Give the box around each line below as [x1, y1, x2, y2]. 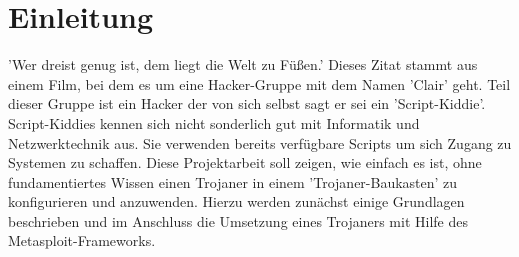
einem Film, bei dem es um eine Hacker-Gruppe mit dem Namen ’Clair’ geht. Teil [8, 73, 511, 94]
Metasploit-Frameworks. [8, 230, 156, 251]
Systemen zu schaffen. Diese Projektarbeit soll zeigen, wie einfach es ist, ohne [8, 152, 482, 173]
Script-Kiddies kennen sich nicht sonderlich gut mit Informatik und [8, 112, 420, 133]
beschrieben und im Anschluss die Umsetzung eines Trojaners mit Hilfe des [8, 210, 468, 231]
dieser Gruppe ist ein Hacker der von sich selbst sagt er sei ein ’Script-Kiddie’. [8, 93, 486, 114]
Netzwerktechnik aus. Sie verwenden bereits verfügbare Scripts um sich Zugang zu [8, 132, 512, 153]
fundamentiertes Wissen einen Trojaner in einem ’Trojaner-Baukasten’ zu [8, 171, 458, 192]
